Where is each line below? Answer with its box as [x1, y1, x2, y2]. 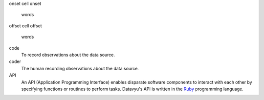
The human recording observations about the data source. [21, 65, 139, 71]
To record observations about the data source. [21, 52, 115, 58]
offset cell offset [9, 22, 42, 29]
